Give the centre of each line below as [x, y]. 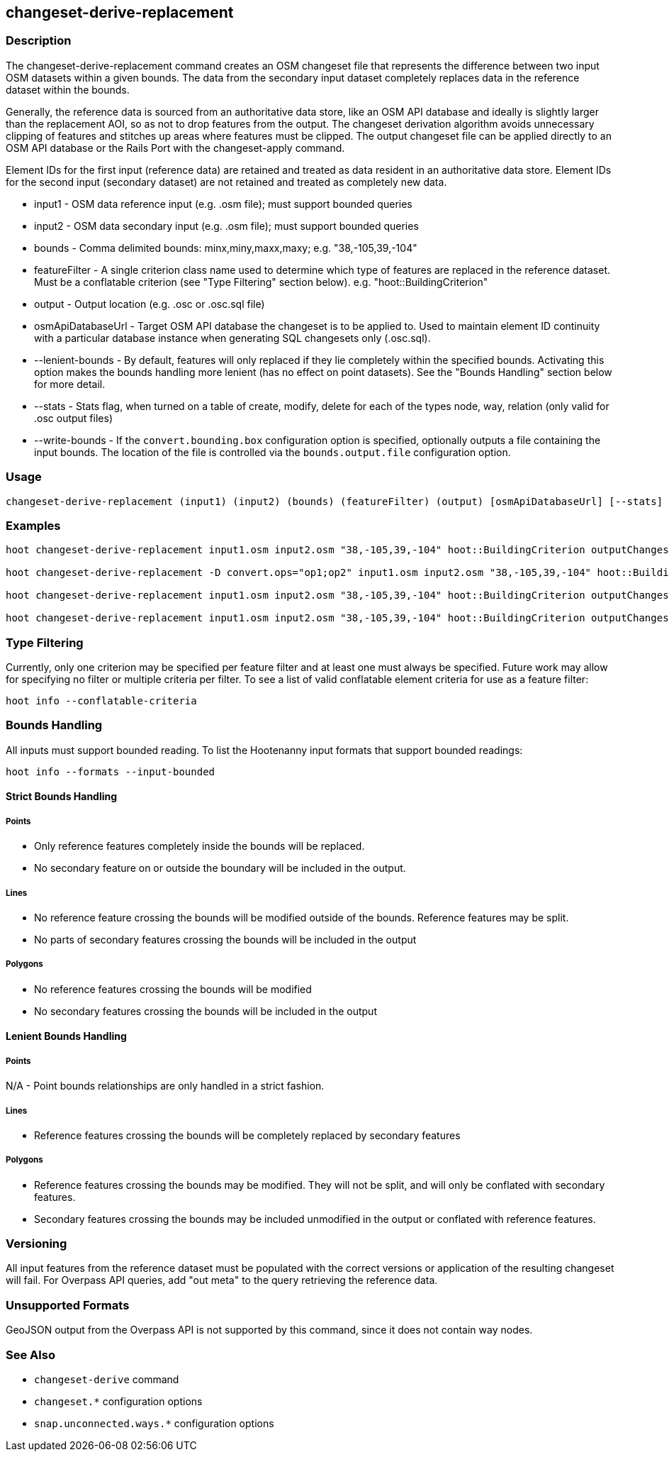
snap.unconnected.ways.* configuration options [154, 1423]
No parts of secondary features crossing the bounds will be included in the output [225, 939]
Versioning [36, 1244]
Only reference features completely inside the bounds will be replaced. [199, 846]
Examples [33, 525]
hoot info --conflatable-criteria [101, 701]
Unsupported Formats [68, 1305]
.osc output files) [73, 418]
